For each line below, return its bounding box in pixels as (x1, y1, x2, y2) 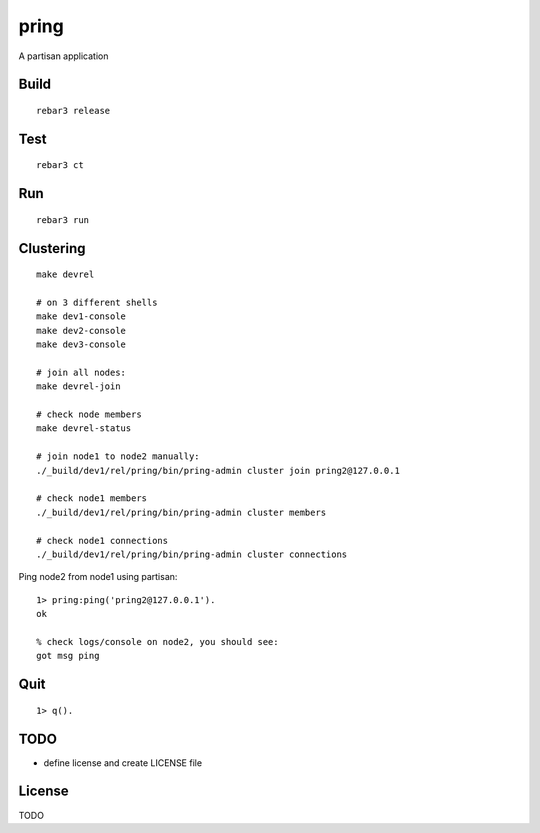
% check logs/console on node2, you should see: (36, 636, 279, 647)
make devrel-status (36, 423, 132, 434)
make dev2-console (36, 325, 127, 336)
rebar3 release (36, 105, 111, 116)
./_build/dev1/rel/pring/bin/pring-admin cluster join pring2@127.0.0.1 (36, 465, 400, 476)
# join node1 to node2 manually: (36, 451, 200, 462)
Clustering (18, 240, 86, 257)
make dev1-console (36, 311, 127, 322)
